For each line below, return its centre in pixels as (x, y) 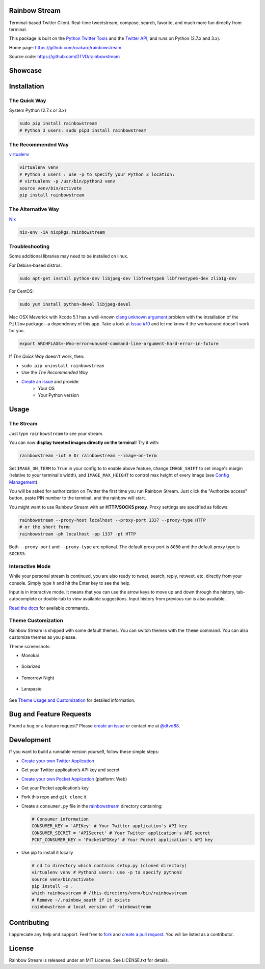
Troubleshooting (29, 246)
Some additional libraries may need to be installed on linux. (69, 256)
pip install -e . (53, 886)
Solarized (31, 666)
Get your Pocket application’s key (55, 788)
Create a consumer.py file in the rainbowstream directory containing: (92, 806)
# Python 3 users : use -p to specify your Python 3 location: (97, 174)
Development (30, 740)
